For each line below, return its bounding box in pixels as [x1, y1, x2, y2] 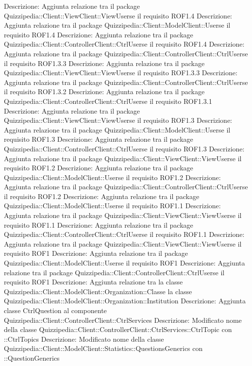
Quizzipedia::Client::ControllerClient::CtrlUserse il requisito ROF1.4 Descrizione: [4, 39, 245, 49]
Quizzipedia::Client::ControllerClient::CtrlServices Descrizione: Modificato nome [4, 315, 242, 325]
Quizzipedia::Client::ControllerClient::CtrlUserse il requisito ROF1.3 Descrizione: [4, 143, 245, 153]
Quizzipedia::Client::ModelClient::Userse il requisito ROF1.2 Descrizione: [4, 172, 221, 182]
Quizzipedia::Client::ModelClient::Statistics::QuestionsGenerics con [4, 343, 203, 353]
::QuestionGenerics [4, 352, 60, 363]
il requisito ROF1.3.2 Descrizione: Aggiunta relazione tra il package [4, 86, 205, 97]
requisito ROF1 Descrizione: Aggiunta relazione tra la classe [4, 277, 183, 287]
